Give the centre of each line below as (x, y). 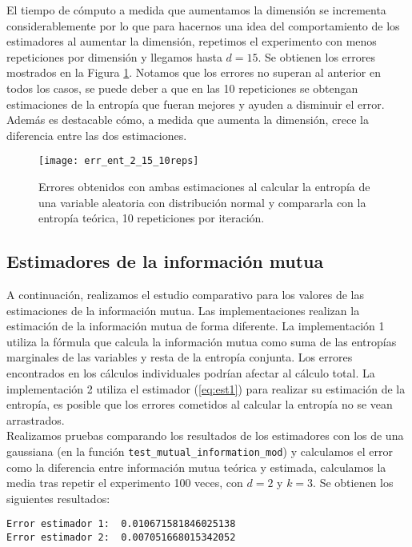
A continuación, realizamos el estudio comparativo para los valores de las (185, 294)
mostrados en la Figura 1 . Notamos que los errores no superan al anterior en (194, 72)
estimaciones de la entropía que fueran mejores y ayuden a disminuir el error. (196, 104)
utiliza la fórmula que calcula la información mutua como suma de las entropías (202, 341)
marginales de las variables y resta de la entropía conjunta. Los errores (180, 357)
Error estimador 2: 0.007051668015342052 (121, 538)
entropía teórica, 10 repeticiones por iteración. (152, 218)
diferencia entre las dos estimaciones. (97, 135)
